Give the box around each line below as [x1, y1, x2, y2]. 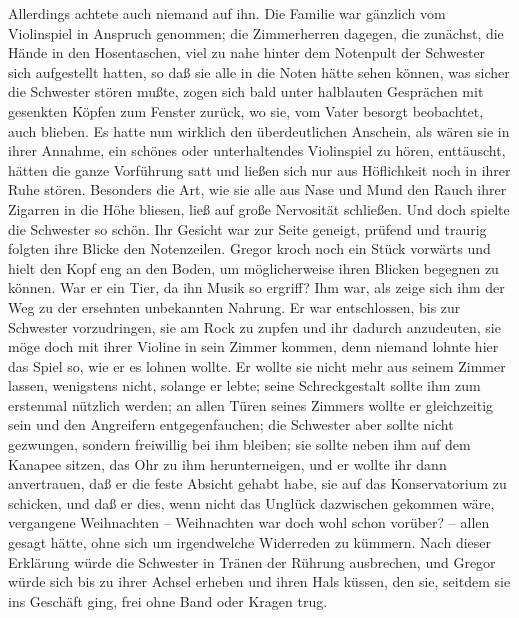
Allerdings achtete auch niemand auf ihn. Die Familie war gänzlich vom [8, 3, 446, 23]
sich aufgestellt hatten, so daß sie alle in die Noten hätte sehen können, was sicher [8, 61, 510, 82]
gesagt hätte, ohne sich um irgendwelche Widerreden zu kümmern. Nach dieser [8, 532, 491, 553]
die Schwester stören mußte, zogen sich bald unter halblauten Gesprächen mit [8, 81, 484, 102]
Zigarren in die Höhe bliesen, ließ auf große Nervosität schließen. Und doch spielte [8, 198, 510, 219]
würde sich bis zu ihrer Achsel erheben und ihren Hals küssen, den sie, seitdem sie [8, 571, 511, 592]
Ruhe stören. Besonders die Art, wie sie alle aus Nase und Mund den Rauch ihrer [8, 179, 507, 200]
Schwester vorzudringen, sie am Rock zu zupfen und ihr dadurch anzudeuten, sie [8, 316, 501, 337]
